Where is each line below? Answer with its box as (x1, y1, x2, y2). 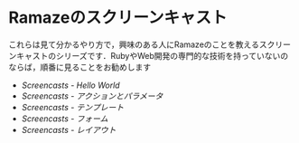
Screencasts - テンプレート (21, 101, 124, 112)
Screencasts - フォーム (21, 113, 108, 124)
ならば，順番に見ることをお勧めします (8, 62, 151, 72)
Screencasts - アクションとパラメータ (21, 91, 164, 101)
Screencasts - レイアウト (21, 124, 117, 135)
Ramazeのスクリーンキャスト (8, 7, 228, 28)
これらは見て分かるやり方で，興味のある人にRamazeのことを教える (8, 39, 259, 50)
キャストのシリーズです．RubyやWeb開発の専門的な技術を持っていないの (15, 50, 289, 61)
